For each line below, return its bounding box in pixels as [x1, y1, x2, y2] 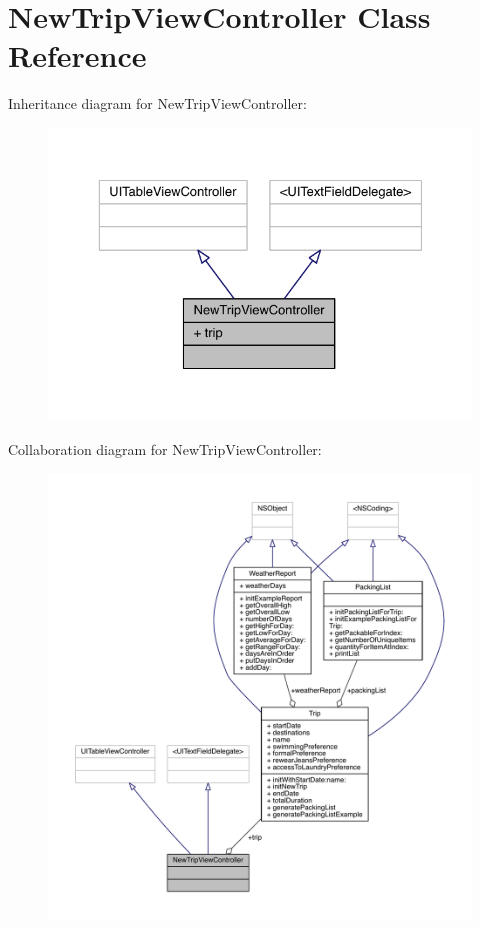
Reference [8, 35, 147, 76]
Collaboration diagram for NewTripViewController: [8, 439, 322, 460]
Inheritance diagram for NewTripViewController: [8, 93, 307, 114]
